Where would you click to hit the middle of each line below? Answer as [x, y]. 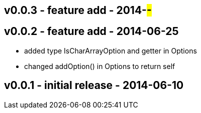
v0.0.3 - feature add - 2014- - [78, 10]
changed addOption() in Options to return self [100, 66]
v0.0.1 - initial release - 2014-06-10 [94, 85]
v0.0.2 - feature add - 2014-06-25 [91, 31]
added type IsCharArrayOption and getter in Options [111, 50]
